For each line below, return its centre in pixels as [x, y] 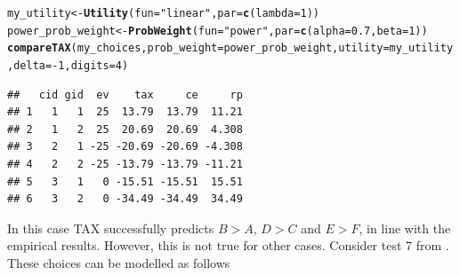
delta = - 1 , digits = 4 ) [71, 65]
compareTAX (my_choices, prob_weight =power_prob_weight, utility [195, 48]
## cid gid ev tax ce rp [125, 94]
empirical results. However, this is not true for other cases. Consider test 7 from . [228, 245]
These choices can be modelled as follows [119, 262]
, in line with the [405, 228]
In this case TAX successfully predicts [111, 228]
